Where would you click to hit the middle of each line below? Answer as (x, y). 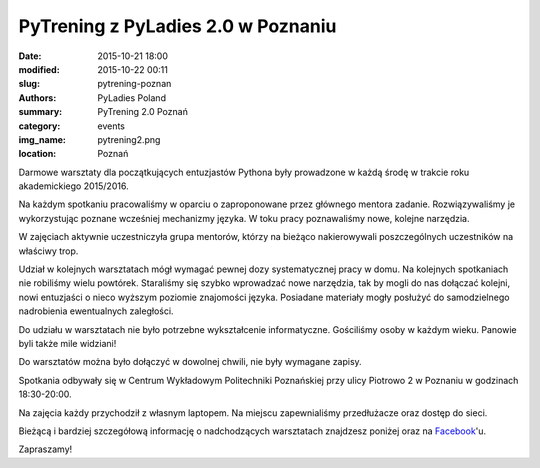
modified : (39, 69)
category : (39, 126)
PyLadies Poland (132, 97)
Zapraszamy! (45, 449)
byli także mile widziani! (67, 343)
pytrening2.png (129, 139)
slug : (29, 84)
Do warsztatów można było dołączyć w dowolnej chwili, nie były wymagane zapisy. (190, 362)
